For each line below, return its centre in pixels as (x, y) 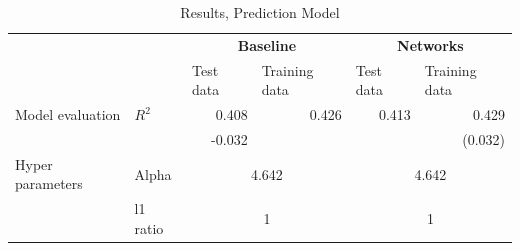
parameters (49, 183)
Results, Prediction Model (260, 12)
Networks (430, 44)
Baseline (267, 44)
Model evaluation (68, 114)
